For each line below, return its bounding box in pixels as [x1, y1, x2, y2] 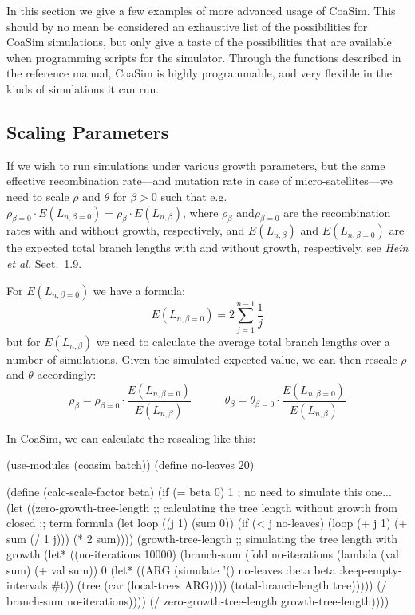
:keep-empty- [339, 561, 402, 578]
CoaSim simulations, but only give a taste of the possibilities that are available [6, 34, 392, 50]
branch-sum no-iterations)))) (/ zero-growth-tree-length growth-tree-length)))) [6, 593, 389, 609]
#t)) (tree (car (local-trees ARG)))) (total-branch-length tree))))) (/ [51, 577, 387, 593]
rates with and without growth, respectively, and [6, 222, 245, 239]
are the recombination [283, 203, 391, 220]
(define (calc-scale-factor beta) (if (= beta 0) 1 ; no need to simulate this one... [6, 483, 392, 499]
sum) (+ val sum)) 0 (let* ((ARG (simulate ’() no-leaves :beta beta [6, 561, 336, 578]
